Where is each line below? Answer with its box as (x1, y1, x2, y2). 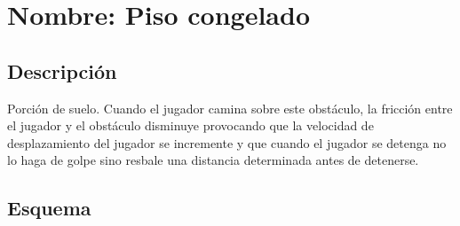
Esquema (7, 194, 91, 222)
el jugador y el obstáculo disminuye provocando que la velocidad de (7, 116, 374, 135)
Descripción (7, 57, 117, 84)
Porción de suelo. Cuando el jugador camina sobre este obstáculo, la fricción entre (7, 98, 453, 117)
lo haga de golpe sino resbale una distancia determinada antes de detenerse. (7, 151, 419, 169)
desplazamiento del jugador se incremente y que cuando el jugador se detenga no (7, 133, 447, 152)
